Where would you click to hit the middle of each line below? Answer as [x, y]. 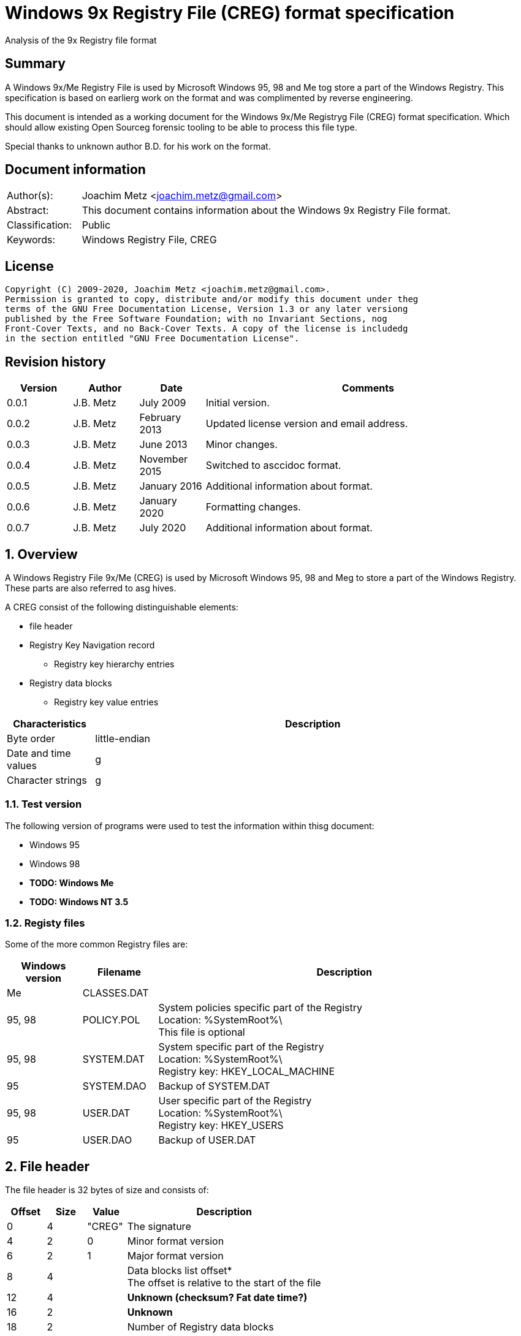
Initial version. [238, 403]
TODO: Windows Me [72, 882]
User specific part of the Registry [235, 1101]
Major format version [175, 1256]
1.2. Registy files [45, 923]
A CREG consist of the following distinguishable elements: [122, 607]
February [160, 418]
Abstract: [28, 211]
